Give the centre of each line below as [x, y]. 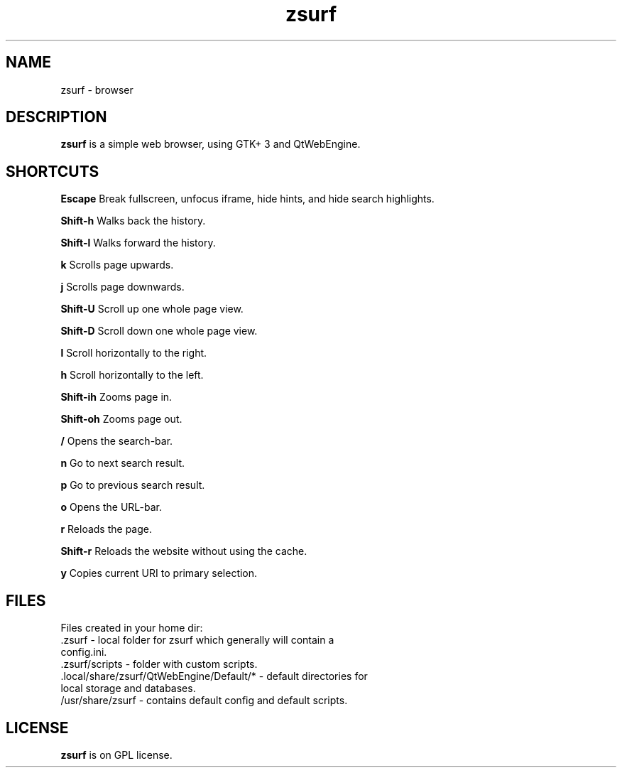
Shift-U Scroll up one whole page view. [152, 309]
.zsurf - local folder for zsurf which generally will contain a [197, 640]
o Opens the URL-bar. [111, 507]
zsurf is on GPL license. [116, 755]
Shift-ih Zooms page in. [116, 397]
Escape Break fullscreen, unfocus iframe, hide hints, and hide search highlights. [247, 199]
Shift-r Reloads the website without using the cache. [184, 551]
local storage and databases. [128, 688]
